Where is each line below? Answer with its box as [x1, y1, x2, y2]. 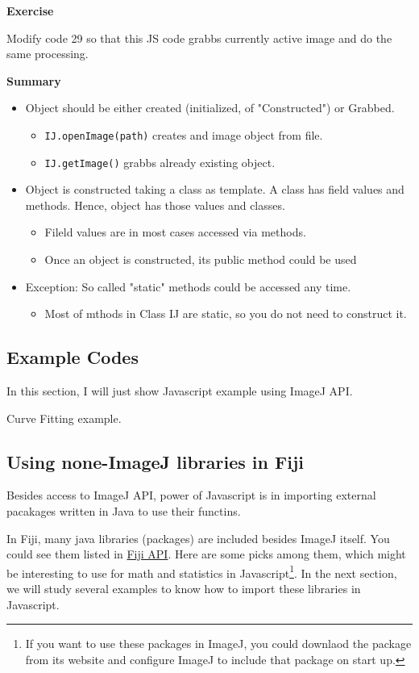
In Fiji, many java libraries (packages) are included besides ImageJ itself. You [6, 529, 390, 546]
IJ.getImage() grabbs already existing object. [44, 153, 276, 170]
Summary [6, 72, 61, 89]
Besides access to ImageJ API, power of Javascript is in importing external [6, 487, 376, 504]
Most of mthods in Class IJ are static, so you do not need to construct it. [44, 305, 407, 322]
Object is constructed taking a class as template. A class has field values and [25, 181, 404, 198]
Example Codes [6, 345, 139, 370]
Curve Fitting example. [6, 409, 122, 426]
